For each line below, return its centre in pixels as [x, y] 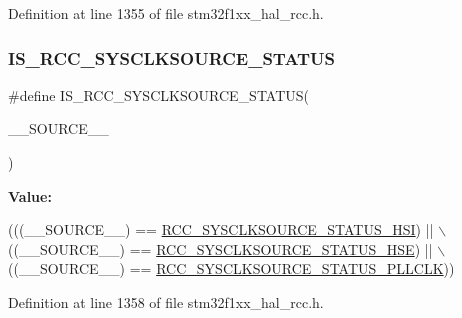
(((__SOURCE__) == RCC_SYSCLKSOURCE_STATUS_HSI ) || [221, 229]
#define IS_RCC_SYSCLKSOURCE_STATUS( [159, 94]
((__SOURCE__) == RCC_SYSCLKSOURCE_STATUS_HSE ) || [220, 248]
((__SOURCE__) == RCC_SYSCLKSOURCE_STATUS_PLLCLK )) [231, 268]
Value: [30, 195]
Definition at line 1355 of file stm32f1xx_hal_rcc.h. [166, 13]
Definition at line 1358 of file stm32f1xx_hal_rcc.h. [166, 301]
